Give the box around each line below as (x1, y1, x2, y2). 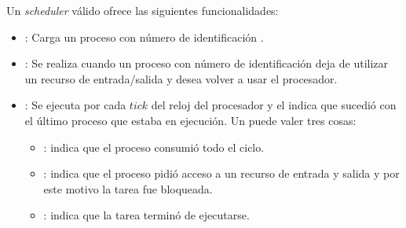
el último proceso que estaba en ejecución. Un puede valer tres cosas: (24, 112, 357, 128)
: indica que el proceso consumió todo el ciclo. (43, 138, 265, 155)
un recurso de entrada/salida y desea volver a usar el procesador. (24, 70, 338, 86)
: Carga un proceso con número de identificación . (24, 28, 264, 45)
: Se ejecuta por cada (24, 97, 126, 113)
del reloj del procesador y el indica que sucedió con (151, 97, 397, 113)
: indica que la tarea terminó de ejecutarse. (43, 207, 250, 223)
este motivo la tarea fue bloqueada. (43, 180, 213, 197)
